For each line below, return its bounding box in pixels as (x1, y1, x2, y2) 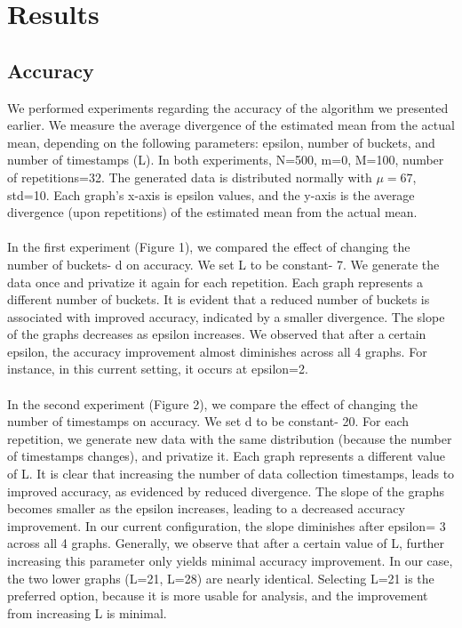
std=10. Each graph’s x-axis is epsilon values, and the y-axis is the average (7, 185, 415, 204)
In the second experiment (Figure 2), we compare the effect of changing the (7, 394, 418, 413)
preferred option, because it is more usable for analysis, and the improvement (7, 586, 428, 605)
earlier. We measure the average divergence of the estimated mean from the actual (7, 116, 455, 134)
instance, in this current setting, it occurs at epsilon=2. (7, 359, 308, 378)
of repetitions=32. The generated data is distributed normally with (7, 167, 372, 186)
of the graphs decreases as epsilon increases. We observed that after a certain (7, 325, 426, 343)
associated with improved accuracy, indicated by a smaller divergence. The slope (7, 307, 445, 326)
